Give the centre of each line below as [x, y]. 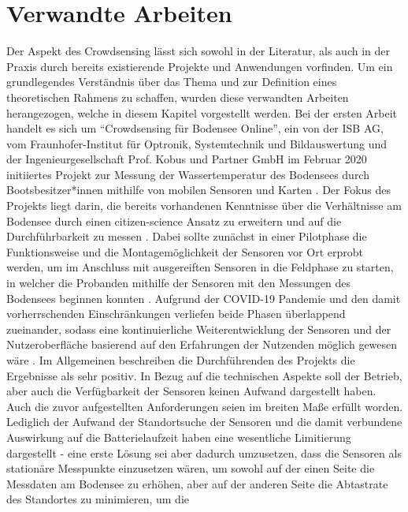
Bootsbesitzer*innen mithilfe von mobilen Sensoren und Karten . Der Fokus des [199, 190]
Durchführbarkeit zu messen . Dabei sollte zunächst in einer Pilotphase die [187, 236]
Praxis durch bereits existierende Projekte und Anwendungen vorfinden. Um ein [200, 66]
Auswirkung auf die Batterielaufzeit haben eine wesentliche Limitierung [179, 437]
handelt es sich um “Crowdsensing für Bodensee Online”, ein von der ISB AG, [195, 128]
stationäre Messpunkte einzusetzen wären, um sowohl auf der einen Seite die [191, 468]
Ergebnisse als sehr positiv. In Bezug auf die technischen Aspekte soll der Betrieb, [204, 375]
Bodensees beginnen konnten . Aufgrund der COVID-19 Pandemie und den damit [204, 298]
